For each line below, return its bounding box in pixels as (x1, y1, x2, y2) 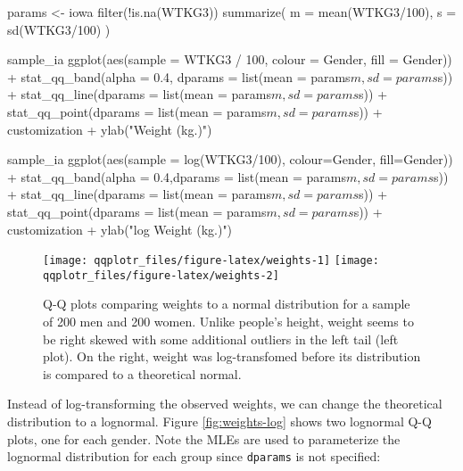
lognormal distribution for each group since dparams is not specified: (7, 447, 381, 466)
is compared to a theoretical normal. (43, 364, 242, 383)
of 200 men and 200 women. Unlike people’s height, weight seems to (43, 312, 414, 331)
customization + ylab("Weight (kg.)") (7, 120, 212, 138)
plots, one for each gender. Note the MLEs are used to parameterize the (7, 429, 401, 448)
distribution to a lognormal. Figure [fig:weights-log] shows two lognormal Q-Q (7, 412, 432, 430)
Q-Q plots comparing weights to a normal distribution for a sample (43, 294, 410, 313)
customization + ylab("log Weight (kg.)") (7, 219, 233, 238)
